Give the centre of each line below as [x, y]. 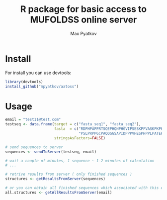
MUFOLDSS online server [83, 20]
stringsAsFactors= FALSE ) [80, 138]
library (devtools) [24, 82]
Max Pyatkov [83, 33]
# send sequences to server [34, 147]
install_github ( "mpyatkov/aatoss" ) [42, 86]
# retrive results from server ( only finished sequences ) [69, 174]
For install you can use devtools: [38, 73]
